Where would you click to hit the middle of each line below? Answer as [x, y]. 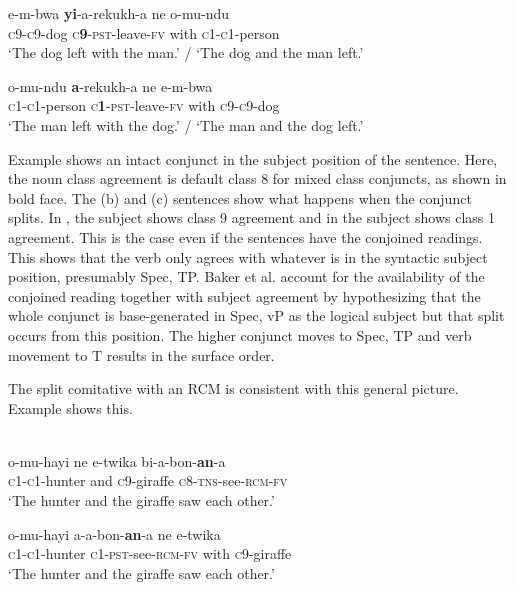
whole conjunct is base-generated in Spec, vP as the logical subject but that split [256, 315]
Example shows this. [70, 407]
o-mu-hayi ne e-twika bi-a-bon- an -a [117, 460]
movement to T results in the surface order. [141, 354]
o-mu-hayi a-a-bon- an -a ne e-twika [114, 533]
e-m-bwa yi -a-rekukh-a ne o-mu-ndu [119, 13]
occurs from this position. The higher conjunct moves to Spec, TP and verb [240, 334]
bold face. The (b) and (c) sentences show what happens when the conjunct [240, 197]
